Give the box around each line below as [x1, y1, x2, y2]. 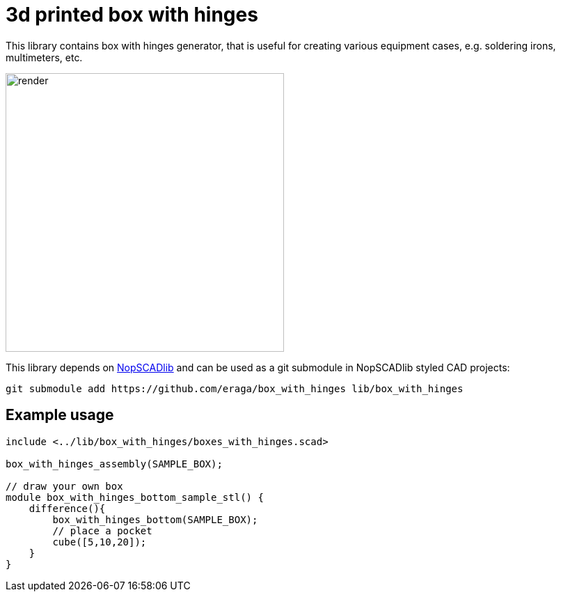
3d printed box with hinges [6, 3, 258, 26]
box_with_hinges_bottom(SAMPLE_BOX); [52, 513, 258, 525]
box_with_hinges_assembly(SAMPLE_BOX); [6, 458, 223, 470]
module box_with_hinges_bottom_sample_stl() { [6, 491, 264, 503]
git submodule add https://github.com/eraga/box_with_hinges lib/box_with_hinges [6, 382, 464, 394]
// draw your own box [6, 480, 123, 492]
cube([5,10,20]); [52, 536, 147, 548]
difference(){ [29, 502, 106, 514]
